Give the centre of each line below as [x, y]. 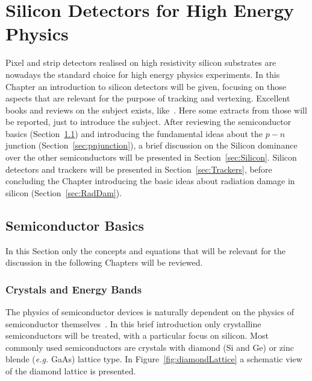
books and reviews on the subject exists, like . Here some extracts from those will [156, 110]
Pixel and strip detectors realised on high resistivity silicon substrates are [141, 62]
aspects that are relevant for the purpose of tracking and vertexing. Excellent [148, 98]
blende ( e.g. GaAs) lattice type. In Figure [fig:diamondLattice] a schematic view [154, 359]
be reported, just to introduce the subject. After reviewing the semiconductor [148, 122]
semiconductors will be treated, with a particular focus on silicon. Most [137, 335]
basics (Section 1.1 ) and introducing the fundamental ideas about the [134, 133]
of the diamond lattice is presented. [71, 371]
